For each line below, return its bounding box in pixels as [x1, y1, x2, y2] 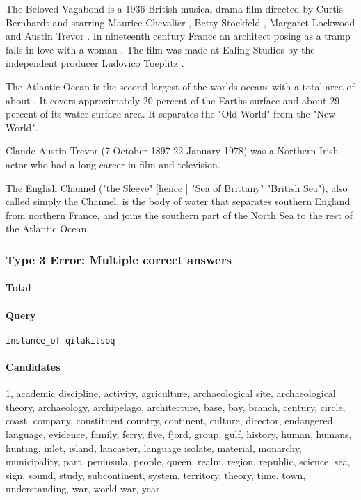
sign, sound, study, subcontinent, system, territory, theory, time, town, [6, 467, 306, 482]
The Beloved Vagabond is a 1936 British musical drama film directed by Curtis [6, 1, 343, 15]
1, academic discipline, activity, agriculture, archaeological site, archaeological [6, 386, 336, 401]
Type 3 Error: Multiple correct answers [6, 250, 232, 268]
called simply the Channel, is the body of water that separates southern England [6, 194, 351, 209]
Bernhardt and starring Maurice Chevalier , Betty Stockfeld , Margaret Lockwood [6, 15, 355, 29]
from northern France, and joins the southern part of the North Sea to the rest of [6, 207, 353, 222]
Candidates [6, 359, 61, 373]
